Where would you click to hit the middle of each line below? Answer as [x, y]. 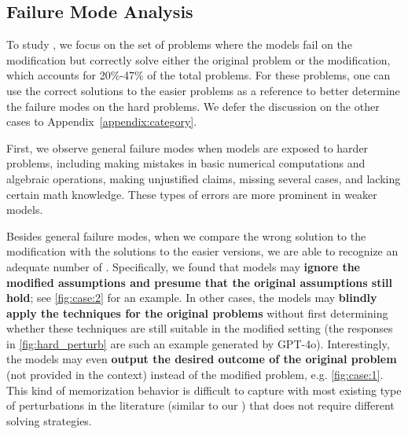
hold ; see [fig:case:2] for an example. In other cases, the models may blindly [192, 298]
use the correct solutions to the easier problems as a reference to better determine [203, 90]
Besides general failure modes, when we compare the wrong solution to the [186, 235]
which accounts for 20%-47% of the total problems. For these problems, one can [198, 75]
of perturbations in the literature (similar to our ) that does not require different [200, 405]
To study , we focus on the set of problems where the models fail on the [179, 44]
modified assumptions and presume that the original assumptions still [199, 282]
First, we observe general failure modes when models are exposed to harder [187, 147]
